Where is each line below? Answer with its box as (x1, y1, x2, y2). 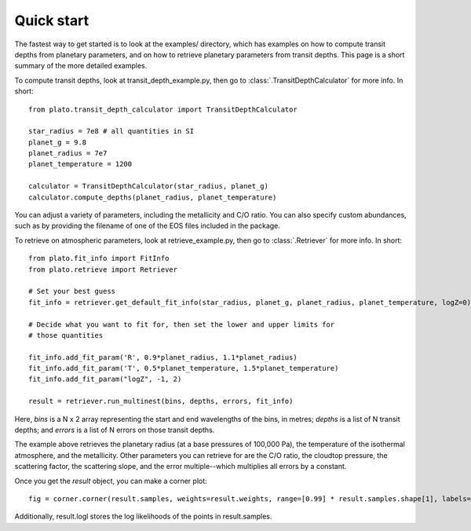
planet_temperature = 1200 (28, 159, 133, 169)
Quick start (14, 12, 89, 29)
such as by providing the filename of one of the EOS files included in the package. (14, 221, 280, 231)
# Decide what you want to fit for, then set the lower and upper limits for (28, 320, 335, 329)
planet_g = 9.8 (28, 137, 87, 147)
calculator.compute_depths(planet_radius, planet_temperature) (28, 192, 277, 202)
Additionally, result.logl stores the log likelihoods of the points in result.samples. (14, 511, 272, 522)
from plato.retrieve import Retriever (28, 265, 178, 274)
